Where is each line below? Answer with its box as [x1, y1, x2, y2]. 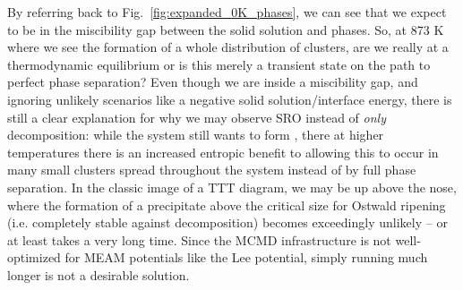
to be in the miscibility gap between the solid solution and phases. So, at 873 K [7, 20, 444, 38]
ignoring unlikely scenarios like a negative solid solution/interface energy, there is [7, 90, 452, 108]
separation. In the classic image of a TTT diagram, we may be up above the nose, [7, 177, 457, 196]
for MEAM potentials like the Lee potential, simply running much [64, 248, 428, 267]
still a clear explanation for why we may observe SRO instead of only [7, 107, 386, 126]
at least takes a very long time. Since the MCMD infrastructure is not [7, 230, 391, 249]
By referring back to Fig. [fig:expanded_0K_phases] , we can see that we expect [7, 3, 447, 21]
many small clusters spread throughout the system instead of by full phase [7, 160, 416, 179]
